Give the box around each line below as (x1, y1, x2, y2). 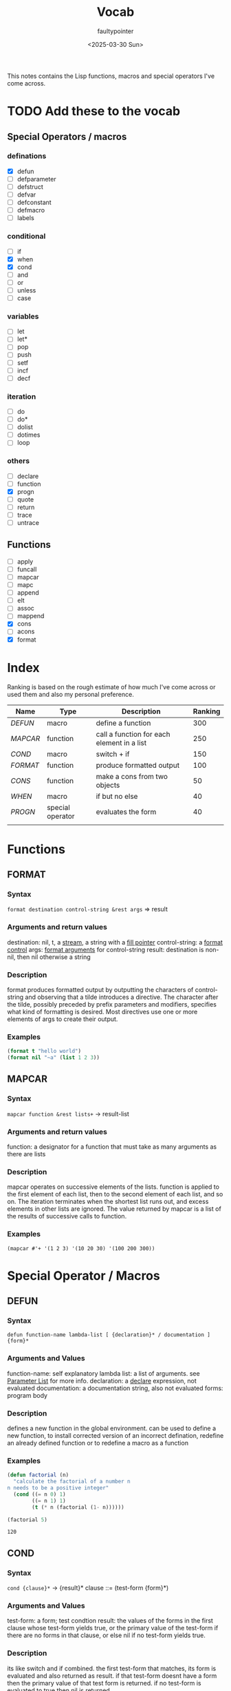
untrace (16, 519, 40, 526)
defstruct (16, 182, 43, 190)
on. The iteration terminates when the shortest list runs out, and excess (7, 1198, 209, 1206)
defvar (16, 190, 36, 199)
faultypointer (97, 27, 134, 35)
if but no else (96, 791, 138, 801)
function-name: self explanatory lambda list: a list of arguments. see (7, 1369, 201, 1377)
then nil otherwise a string (16, 953, 91, 961)
